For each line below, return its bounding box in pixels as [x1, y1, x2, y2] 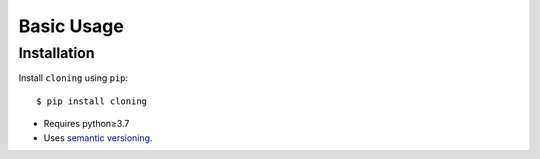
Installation [18, 44, 95, 62]
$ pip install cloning [36, 95, 148, 107]
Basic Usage [18, 15, 124, 37]
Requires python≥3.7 [43, 118, 130, 130]
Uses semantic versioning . [43, 131, 153, 144]
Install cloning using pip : [18, 72, 129, 84]
